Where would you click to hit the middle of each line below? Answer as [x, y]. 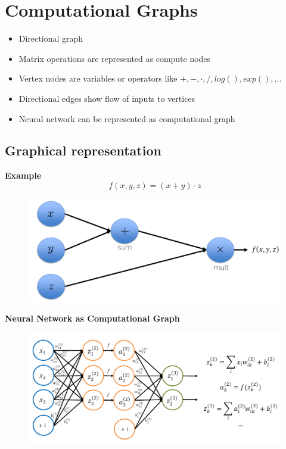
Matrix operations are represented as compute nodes [115, 58]
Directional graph [51, 38]
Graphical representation [83, 150]
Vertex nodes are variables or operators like [98, 78]
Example [23, 175]
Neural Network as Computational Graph [92, 318]
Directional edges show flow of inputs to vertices [107, 98]
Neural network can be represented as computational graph [127, 118]
